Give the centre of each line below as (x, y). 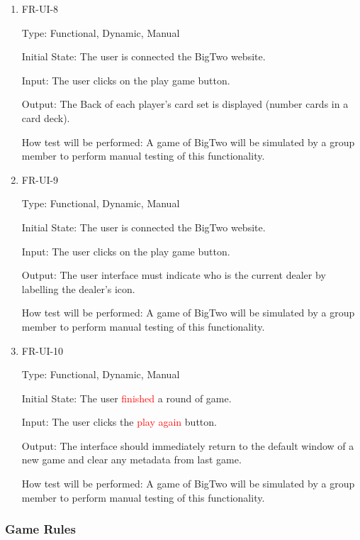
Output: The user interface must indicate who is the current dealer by (174, 275)
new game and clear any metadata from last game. (131, 459)
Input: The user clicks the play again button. (119, 422)
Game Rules (40, 529)
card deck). (46, 117)
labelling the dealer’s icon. (78, 288)
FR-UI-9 (40, 179)
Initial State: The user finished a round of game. (126, 398)
